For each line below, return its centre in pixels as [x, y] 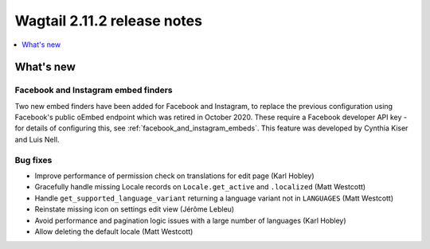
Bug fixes [33, 160]
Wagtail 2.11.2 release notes [109, 21]
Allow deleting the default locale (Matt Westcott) [114, 231]
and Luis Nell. [37, 139]
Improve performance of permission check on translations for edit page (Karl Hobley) [174, 176]
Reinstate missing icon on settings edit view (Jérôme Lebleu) [135, 209]
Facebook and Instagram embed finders [94, 90]
